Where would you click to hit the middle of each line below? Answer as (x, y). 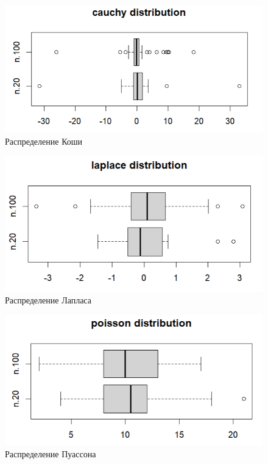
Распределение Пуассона (51, 453)
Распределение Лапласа (48, 300)
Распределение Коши (44, 141)
